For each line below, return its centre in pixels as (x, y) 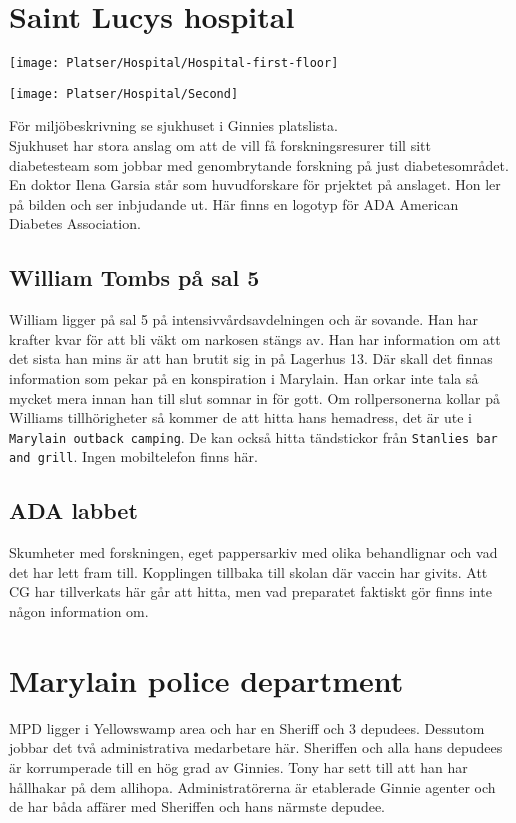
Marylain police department (206, 679)
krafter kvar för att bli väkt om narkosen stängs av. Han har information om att (255, 338)
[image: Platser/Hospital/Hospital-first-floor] (174, 63)
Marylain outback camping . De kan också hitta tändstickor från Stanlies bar (253, 436)
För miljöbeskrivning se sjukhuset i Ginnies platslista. (173, 125)
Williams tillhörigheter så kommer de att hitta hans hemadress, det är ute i (240, 417)
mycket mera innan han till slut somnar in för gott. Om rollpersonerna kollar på (254, 397)
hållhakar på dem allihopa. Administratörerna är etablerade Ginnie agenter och (252, 786)
